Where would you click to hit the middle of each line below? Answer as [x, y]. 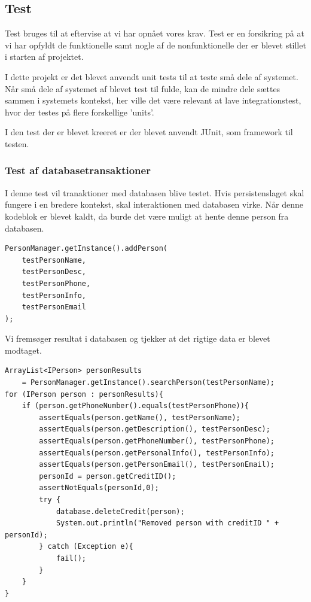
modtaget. [23, 350]
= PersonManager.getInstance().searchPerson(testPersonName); [148, 383]
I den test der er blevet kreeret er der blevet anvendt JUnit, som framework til [149, 132]
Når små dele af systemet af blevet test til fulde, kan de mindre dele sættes [143, 88]
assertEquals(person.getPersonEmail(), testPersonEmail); [157, 465]
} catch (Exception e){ [86, 547]
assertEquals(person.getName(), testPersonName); [140, 417]
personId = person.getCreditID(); [108, 476]
